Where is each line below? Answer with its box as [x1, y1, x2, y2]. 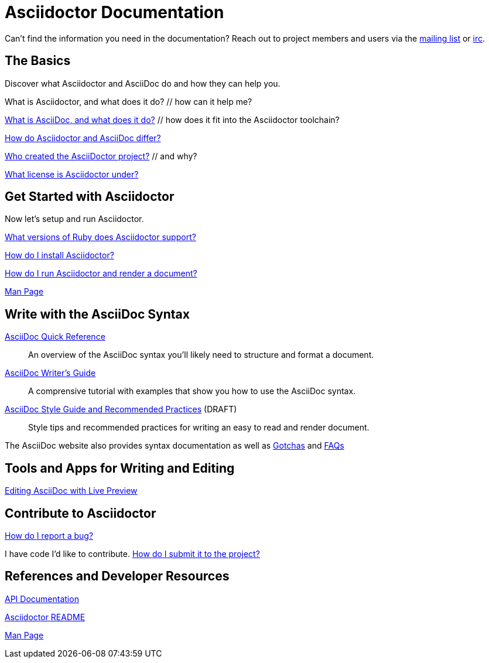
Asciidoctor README [5, 611, 86, 622]
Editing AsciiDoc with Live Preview [5, 486, 138, 496]
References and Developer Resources [5, 569, 230, 584]
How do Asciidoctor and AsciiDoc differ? [5, 132, 161, 143]
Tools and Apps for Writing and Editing [5, 460, 235, 476]
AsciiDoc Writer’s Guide [5, 368, 96, 378]
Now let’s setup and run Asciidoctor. [5, 214, 144, 224]
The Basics [5, 53, 71, 69]
